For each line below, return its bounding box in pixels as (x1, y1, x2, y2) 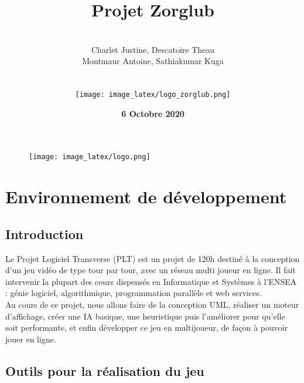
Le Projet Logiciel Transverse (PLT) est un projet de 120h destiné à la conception (5, 252, 300, 264)
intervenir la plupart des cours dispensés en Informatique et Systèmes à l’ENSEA (5, 275, 297, 287)
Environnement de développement (5, 184, 287, 209)
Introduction (5, 224, 84, 243)
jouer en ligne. (5, 332, 56, 345)
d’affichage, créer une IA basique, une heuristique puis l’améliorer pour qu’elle (5, 310, 285, 322)
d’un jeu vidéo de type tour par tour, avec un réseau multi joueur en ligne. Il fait (5, 264, 296, 276)
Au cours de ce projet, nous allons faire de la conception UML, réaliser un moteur (5, 298, 299, 310)
